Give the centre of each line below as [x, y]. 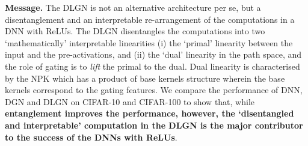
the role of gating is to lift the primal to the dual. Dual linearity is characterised [152, 66]
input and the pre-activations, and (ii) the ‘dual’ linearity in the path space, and [153, 54]
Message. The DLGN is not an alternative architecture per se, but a [133, 7]
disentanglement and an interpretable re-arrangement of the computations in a [150, 19]
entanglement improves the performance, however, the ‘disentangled [149, 113]
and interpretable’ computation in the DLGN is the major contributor [154, 125]
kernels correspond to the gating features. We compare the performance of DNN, [154, 90]
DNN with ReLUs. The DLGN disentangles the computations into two [135, 31]
